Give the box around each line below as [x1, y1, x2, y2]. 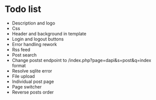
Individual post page [11, 78, 54, 84]
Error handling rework [11, 41, 57, 47]
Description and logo [11, 20, 55, 26]
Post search [11, 51, 37, 58]
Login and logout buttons [11, 36, 64, 42]
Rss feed [11, 46, 30, 52]
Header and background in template [11, 30, 86, 36]
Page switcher [11, 83, 42, 89]
